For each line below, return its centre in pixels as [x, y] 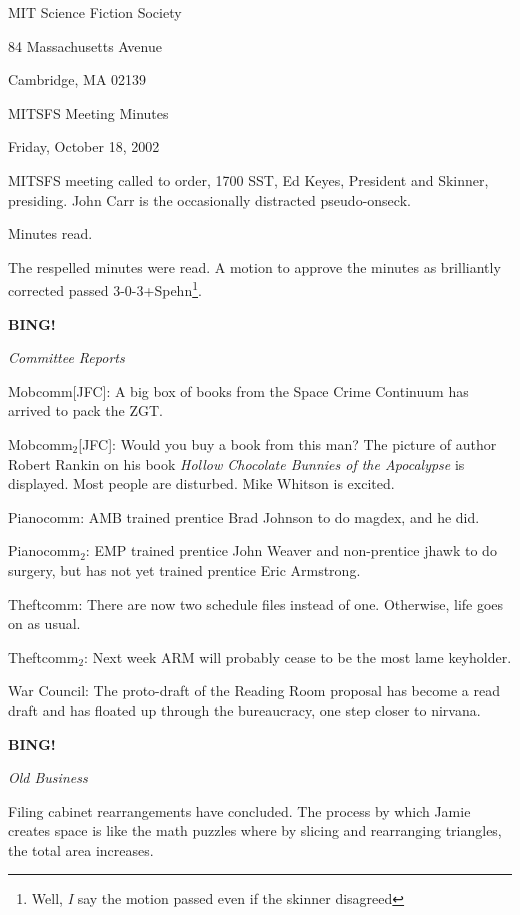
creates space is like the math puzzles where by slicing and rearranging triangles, [255, 830]
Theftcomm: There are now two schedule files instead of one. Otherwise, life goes [256, 603]
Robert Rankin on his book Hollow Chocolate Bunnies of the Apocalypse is [236, 463]
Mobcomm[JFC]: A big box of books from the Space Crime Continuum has [238, 390]
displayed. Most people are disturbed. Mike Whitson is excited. [201, 483]
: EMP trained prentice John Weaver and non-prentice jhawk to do [291, 550]
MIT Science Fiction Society [95, 12]
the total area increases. [81, 849]
